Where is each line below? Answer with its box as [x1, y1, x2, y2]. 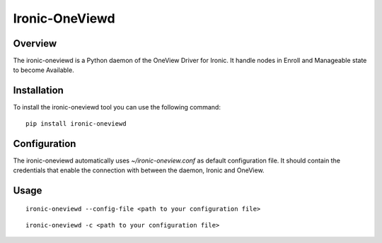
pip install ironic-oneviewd [25, 119, 127, 127]
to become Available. [13, 66, 74, 74]
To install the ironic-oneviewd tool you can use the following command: [13, 103, 221, 112]
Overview [13, 37, 57, 49]
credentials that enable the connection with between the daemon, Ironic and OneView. [13, 166, 265, 174]
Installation [13, 85, 64, 97]
